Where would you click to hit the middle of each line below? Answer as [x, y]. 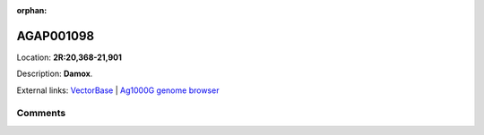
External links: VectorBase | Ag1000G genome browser [118, 90]
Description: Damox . [55, 74]
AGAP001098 [56, 36]
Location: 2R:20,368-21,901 [69, 57]
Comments [41, 114]
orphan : [32, 10]
